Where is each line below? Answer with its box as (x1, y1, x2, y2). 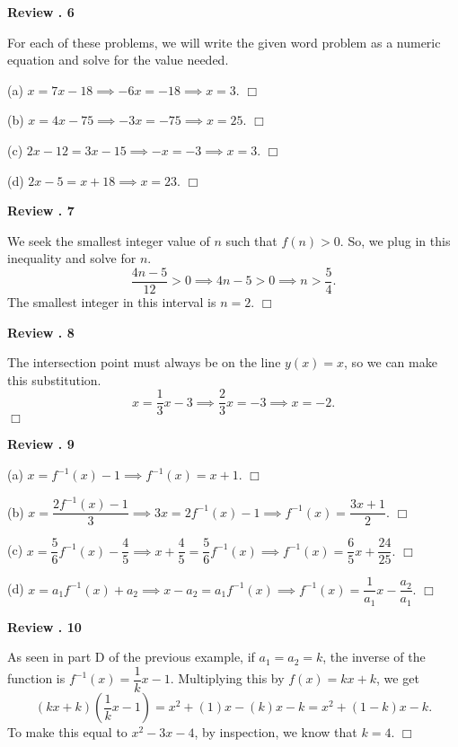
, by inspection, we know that (194, 723, 357, 742)
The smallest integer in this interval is (7, 293, 216, 311)
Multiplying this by (178, 669, 285, 688)
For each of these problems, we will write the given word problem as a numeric (7, 32, 441, 51)
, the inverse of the (322, 647, 426, 666)
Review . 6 (7, 3, 75, 21)
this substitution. (7, 370, 101, 389)
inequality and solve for (7, 249, 137, 268)
